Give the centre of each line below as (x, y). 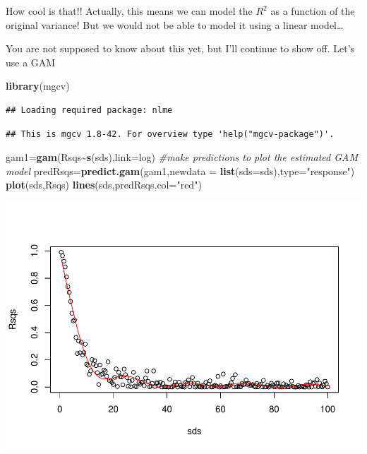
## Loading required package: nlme (89, 110)
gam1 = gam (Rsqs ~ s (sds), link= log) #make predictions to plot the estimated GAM (182, 157)
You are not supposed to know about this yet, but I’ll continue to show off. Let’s (180, 48)
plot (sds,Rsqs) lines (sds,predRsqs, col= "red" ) (104, 185)
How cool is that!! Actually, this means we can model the (129, 11)
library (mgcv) (38, 86)
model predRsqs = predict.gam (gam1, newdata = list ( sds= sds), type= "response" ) (180, 171)
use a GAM (31, 62)
